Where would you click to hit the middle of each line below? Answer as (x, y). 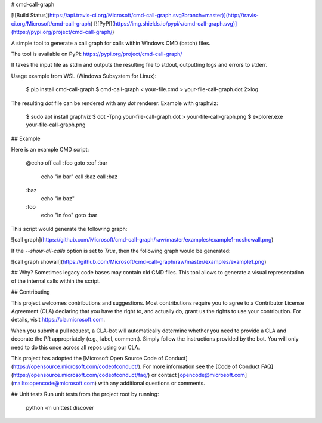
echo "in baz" (58, 198)
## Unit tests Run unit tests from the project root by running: (85, 394)
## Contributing (30, 292)
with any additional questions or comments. (151, 383)
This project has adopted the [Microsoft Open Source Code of (87, 358)
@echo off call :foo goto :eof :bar (67, 163)
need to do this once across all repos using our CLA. (75, 347)
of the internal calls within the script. (56, 281)
